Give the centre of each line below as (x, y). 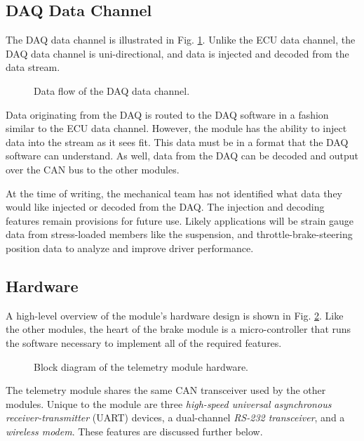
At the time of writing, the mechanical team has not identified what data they (174, 193)
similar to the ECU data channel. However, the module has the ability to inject (176, 128)
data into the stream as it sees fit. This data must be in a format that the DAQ (177, 141)
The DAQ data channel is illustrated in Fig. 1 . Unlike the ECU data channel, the (181, 40)
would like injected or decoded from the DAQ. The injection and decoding (165, 207)
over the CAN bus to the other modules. (93, 169)
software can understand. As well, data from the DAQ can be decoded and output (182, 156)
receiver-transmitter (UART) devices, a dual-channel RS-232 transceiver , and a (175, 417)
